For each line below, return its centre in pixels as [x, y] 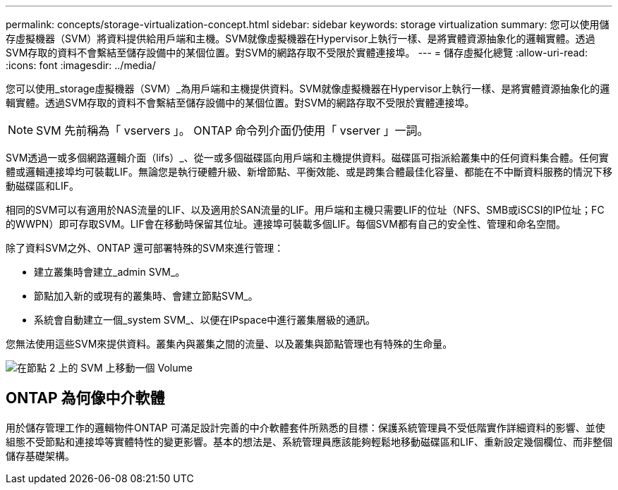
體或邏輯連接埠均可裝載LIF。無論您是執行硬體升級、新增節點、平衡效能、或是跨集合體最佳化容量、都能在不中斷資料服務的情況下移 [309, 172]
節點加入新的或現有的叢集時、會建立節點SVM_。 [146, 296]
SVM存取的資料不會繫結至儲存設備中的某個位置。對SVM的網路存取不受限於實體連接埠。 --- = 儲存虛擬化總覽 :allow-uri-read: [297, 53]
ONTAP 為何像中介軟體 [85, 398]
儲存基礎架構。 [40, 455]
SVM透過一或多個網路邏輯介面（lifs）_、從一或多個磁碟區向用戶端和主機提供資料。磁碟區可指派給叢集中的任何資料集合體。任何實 [307, 158]
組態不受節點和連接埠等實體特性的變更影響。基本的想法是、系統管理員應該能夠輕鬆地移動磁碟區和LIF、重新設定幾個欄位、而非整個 [309, 441]
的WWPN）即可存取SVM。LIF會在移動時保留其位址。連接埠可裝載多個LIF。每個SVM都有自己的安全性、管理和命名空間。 [286, 224]
